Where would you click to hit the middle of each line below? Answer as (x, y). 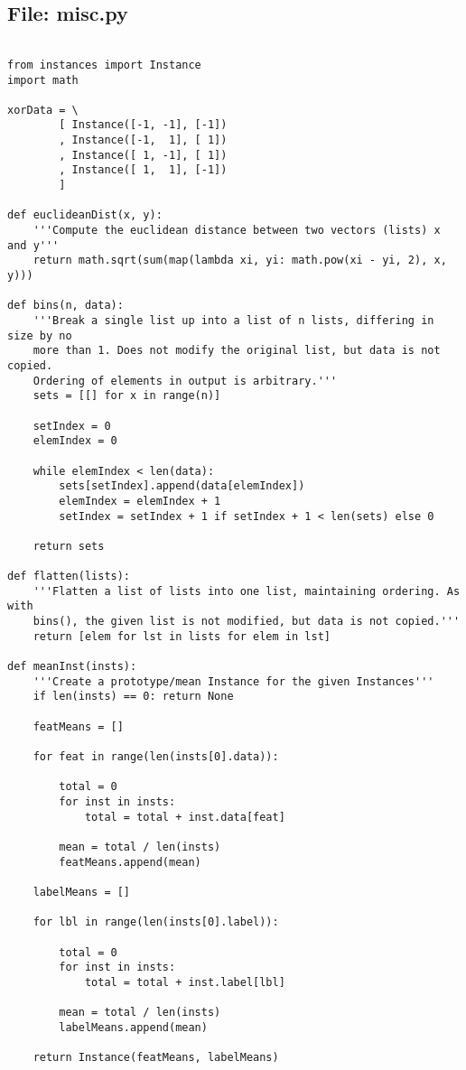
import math (43, 80)
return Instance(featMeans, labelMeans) (156, 1058)
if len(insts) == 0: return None (133, 697)
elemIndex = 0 (75, 441)
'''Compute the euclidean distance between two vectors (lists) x (237, 231)
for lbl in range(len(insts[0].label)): (156, 922)
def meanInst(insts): (72, 667)
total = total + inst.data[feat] (185, 817)
